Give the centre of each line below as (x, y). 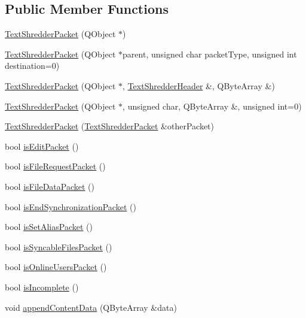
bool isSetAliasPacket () (49, 227)
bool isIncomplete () (42, 287)
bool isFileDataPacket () (50, 186)
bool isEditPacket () (42, 146)
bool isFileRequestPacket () (55, 166)
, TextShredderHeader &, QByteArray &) (199, 85)
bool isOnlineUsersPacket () (56, 267)
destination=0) (32, 66)
